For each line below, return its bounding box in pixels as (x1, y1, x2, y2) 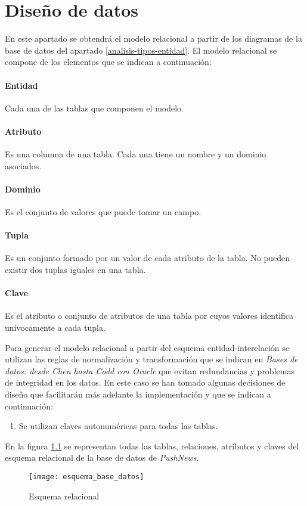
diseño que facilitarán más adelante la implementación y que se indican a (5, 388, 271, 401)
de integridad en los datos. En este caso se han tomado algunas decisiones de (5, 376, 286, 389)
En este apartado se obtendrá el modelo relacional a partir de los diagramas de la (5, 32, 302, 45)
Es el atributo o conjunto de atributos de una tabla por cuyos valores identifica (5, 309, 294, 322)
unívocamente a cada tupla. (5, 321, 106, 334)
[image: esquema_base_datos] (29, 472, 144, 481)
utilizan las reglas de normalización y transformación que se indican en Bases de (5, 353, 298, 365)
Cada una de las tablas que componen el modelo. (5, 101, 184, 114)
